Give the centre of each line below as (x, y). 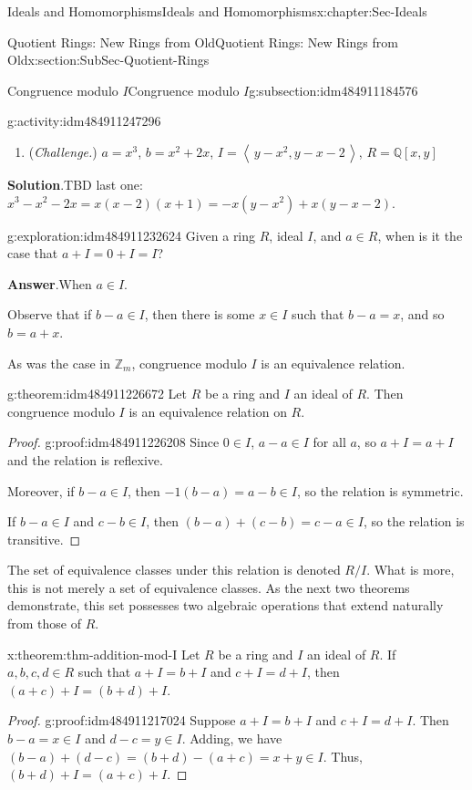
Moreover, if (41, 490)
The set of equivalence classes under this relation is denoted (174, 570)
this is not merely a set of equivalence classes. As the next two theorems (209, 587)
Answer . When (50, 283)
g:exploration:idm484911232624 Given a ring (132, 235)
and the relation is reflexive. (85, 459)
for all (329, 442)
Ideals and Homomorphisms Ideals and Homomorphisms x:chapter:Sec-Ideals (217, 11)
